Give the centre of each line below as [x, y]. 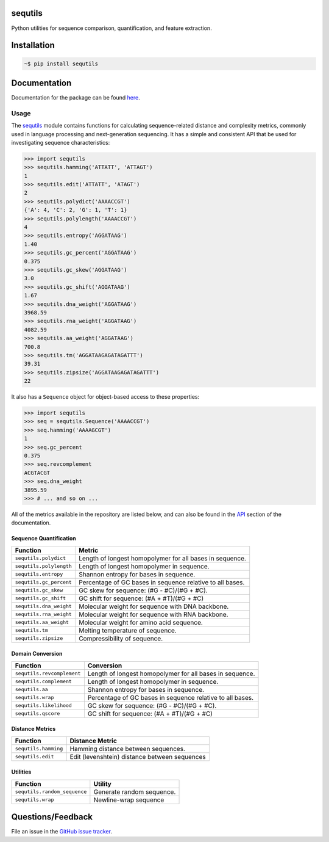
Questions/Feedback [52, 817]
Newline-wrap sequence [129, 800]
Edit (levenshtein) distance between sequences [138, 757]
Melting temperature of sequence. [127, 630]
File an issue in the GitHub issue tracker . [62, 832]
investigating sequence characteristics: [61, 142]
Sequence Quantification [44, 539]
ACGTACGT [37, 473]
